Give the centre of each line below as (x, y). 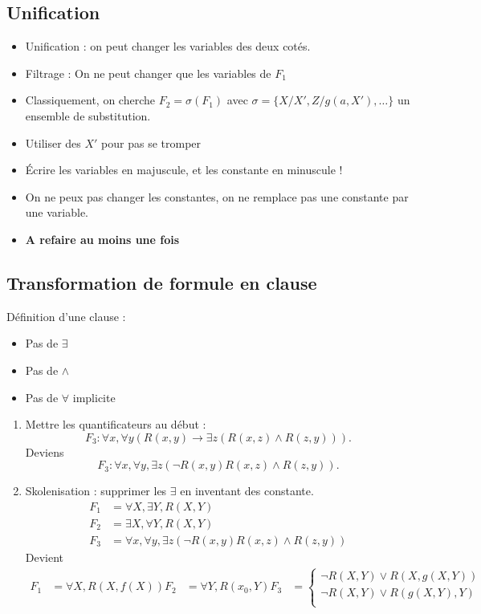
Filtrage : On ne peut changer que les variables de (148, 73)
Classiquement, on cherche (90, 100)
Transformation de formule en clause (162, 282)
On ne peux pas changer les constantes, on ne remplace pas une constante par (217, 196)
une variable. (57, 212)
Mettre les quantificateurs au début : (116, 424)
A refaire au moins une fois (102, 239)
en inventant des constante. (247, 491)
